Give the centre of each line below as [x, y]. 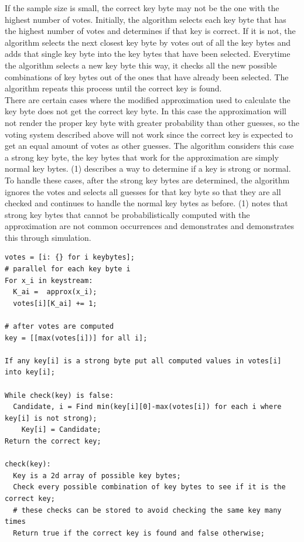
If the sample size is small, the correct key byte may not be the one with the [142, 8]
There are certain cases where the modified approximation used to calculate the [148, 99]
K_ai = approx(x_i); [55, 292]
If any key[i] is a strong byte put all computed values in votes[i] [143, 361]
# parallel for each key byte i [68, 269]
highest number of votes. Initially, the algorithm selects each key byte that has [146, 19]
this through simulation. [48, 237]
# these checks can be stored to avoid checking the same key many [147, 510]
